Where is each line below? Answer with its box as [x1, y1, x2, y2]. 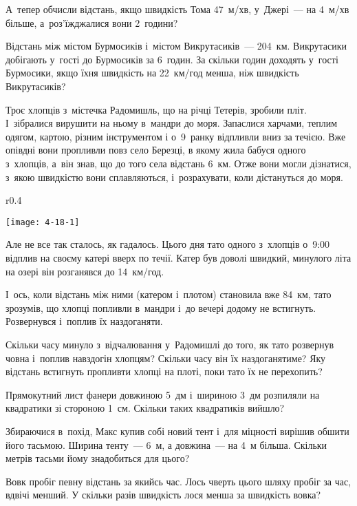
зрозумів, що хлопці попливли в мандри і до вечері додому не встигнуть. [6, 300, 316, 315]
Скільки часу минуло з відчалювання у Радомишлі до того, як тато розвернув [6, 337, 334, 351]
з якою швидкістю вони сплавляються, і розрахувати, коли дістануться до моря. [6, 169, 343, 184]
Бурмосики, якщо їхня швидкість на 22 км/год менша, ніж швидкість [6, 65, 299, 80]
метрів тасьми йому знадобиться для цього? [6, 451, 190, 465]
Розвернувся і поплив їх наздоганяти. [6, 314, 163, 328]
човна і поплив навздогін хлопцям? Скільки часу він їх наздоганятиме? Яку [6, 350, 326, 365]
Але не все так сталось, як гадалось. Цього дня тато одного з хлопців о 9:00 [6, 237, 330, 251]
